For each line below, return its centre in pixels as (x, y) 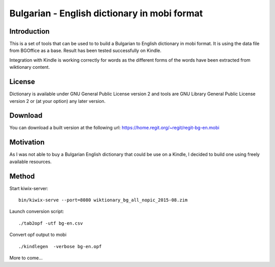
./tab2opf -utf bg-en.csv (51, 223)
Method (22, 176)
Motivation (27, 142)
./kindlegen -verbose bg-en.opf (60, 246)
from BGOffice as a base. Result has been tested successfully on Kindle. (85, 50)
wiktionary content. (30, 67)
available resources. (31, 162)
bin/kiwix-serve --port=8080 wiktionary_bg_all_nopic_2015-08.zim (103, 200)
